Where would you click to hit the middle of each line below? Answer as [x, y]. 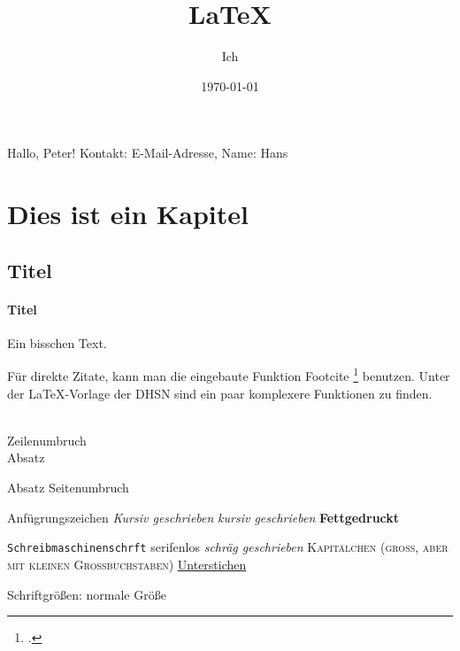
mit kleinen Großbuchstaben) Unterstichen [127, 564]
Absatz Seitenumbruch [68, 488]
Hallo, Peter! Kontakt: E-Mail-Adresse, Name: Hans [148, 153]
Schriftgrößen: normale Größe [87, 594]
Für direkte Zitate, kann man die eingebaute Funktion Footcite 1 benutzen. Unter [229, 375]
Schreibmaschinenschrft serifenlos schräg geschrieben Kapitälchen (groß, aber [228, 547]
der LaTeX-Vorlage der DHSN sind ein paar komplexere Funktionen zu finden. [220, 393]
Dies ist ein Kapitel [128, 214]
